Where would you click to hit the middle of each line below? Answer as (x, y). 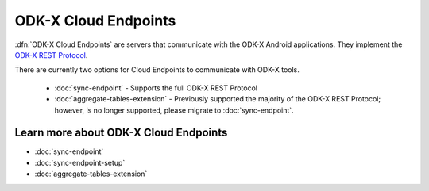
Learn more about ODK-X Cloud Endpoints (121, 133)
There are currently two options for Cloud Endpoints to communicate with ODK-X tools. (157, 70)
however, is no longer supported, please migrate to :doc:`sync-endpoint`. (174, 110)
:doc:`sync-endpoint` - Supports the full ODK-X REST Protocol (156, 88)
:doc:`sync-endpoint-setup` (80, 162)
